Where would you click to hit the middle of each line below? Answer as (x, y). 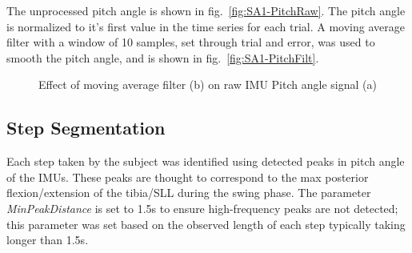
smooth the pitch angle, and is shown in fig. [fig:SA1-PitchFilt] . (163, 57)
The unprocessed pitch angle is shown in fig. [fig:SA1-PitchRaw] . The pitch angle (206, 10)
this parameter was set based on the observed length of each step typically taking (206, 224)
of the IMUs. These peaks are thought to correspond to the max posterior (188, 177)
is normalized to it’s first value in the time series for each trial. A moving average (206, 26)
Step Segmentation (86, 128)
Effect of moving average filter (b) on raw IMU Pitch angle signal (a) (208, 84)
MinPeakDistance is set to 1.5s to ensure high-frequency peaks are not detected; (202, 208)
